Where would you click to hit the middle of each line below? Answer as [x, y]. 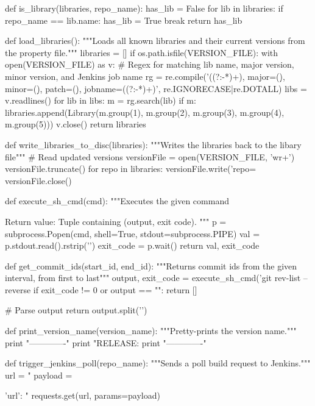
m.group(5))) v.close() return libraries [76, 124]
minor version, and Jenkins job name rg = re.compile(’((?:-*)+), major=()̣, [145, 76]
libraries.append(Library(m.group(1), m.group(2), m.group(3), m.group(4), [145, 112]
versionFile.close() [38, 180]
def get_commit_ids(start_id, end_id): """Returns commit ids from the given [151, 265]
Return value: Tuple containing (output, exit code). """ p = [116, 221]
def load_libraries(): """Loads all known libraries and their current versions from [155, 41]
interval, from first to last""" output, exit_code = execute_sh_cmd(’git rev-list [153, 278]
